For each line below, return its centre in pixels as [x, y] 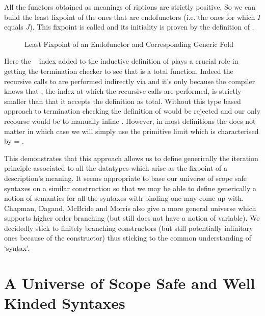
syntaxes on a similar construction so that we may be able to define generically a [130, 188]
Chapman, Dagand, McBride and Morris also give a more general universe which [130, 208]
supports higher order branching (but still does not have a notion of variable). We [132, 218]
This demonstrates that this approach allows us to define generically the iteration [131, 158]
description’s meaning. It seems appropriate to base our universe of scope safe [125, 178]
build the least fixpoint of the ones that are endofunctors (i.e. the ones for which [130, 17]
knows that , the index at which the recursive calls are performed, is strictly [123, 91]
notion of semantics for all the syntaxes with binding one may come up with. [124, 198]
